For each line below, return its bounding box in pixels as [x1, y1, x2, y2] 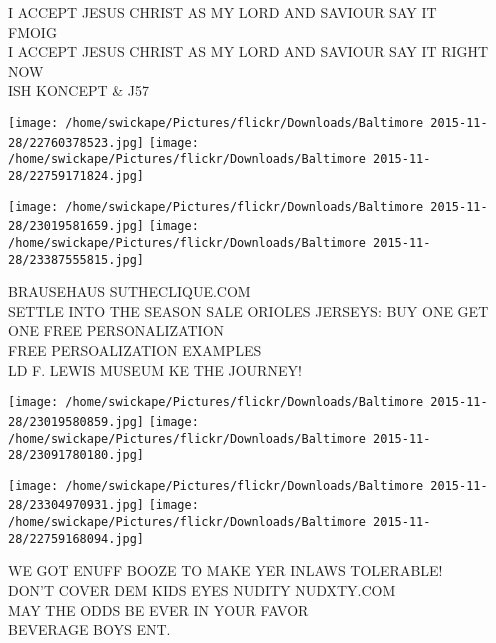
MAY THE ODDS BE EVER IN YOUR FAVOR [8, 599, 309, 620]
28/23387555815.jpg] [8, 252, 145, 267]
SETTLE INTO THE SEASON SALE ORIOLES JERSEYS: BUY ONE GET [8, 300, 489, 321]
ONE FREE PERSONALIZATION [8, 320, 225, 341]
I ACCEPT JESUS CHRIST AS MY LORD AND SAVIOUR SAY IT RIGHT [8, 41, 489, 62]
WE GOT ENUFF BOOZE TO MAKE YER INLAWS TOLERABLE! [8, 560, 443, 581]
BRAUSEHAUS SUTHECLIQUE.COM [8, 281, 251, 302]
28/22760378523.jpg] [8, 135, 145, 150]
